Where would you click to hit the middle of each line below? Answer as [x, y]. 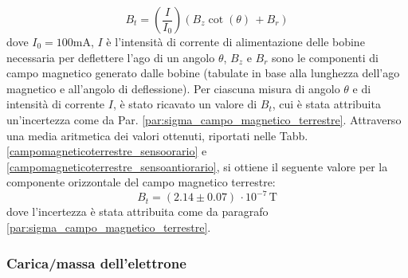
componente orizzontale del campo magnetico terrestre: [141, 182]
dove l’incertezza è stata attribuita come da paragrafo [137, 211]
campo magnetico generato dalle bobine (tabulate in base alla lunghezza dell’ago [203, 73]
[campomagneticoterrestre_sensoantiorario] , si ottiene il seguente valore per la [197, 166]
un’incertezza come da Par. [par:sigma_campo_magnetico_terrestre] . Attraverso [204, 119]
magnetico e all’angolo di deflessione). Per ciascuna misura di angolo [173, 88]
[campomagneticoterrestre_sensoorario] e [107, 151]
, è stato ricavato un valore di [185, 104]
